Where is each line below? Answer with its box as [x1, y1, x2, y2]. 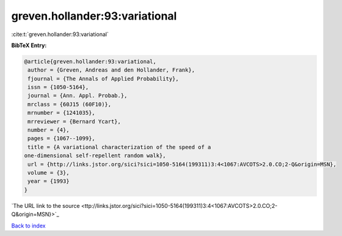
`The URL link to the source [11, 202, 80, 209]
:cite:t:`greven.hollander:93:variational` [11, 31, 109, 38]
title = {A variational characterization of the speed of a [27, 144, 211, 150]
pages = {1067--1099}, [27, 135, 96, 142]
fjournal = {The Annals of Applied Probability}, [27, 75, 180, 82]
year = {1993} [27, 178, 70, 185]
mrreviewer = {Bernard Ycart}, [27, 118, 122, 125]
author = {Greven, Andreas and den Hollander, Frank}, [27, 67, 195, 73]
